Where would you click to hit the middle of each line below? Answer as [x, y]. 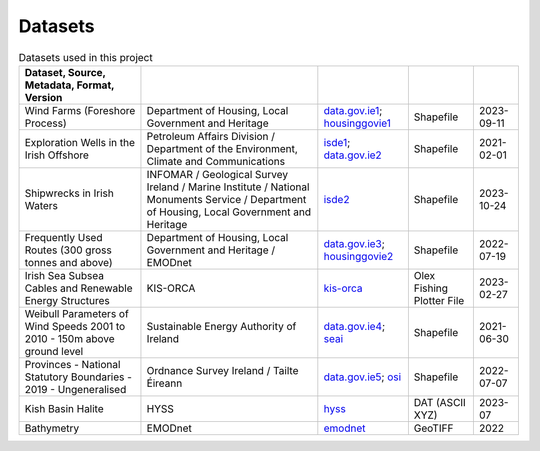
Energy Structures [67, 300]
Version [43, 97]
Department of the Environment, [222, 148]
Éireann [164, 383]
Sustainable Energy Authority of [221, 326]
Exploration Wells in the [79, 142]
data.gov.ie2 [352, 155]
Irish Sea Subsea [64, 275]
